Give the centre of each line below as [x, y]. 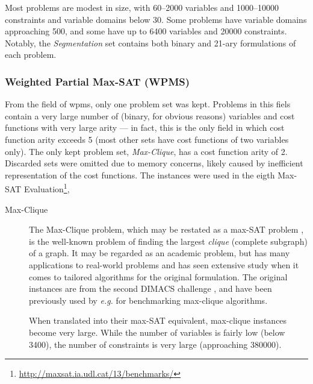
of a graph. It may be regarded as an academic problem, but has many [160, 253]
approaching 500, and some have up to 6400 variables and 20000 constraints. [146, 31]
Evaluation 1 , [47, 188]
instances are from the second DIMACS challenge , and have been [150, 288]
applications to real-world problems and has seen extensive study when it [164, 264]
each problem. [31, 55]
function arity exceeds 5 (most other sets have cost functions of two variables [147, 139]
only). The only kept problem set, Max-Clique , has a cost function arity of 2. [146, 151]
